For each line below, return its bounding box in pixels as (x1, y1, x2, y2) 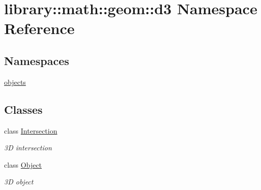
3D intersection (4, 142, 52, 153)
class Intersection (4, 125, 57, 136)
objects (4, 76, 26, 87)
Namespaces (4, 52, 69, 68)
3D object (4, 176, 34, 187)
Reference (4, 18, 75, 39)
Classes (4, 101, 43, 117)
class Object (4, 159, 42, 170)
